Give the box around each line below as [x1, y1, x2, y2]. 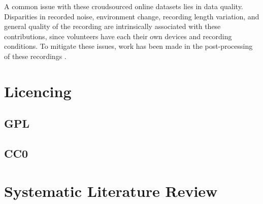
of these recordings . [4, 50, 67, 61]
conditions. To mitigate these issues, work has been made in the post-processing [4, 41, 253, 51]
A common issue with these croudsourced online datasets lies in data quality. [4, 1, 243, 11]
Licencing [4, 80, 72, 101]
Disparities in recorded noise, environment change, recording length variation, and [4, 11, 259, 21]
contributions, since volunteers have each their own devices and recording [4, 31, 232, 41]
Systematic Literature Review [4, 180, 218, 201]
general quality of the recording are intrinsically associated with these [4, 21, 221, 32]
